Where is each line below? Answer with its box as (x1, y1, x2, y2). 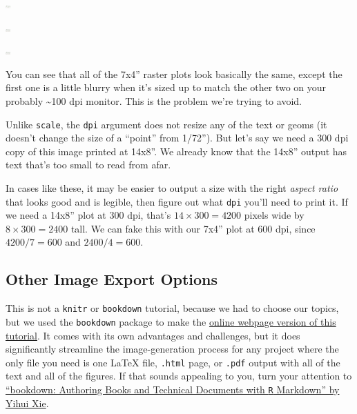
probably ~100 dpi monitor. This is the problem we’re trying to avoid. (6, 93, 302, 108)
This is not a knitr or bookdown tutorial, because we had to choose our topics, (6, 301, 339, 315)
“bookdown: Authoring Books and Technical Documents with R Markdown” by (6, 382, 340, 396)
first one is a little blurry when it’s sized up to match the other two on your (6, 80, 327, 95)
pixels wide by (244, 208, 305, 222)
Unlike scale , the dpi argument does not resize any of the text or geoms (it (6, 117, 327, 131)
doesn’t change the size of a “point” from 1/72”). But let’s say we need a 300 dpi (6, 130, 349, 145)
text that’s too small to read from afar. (6, 157, 171, 172)
